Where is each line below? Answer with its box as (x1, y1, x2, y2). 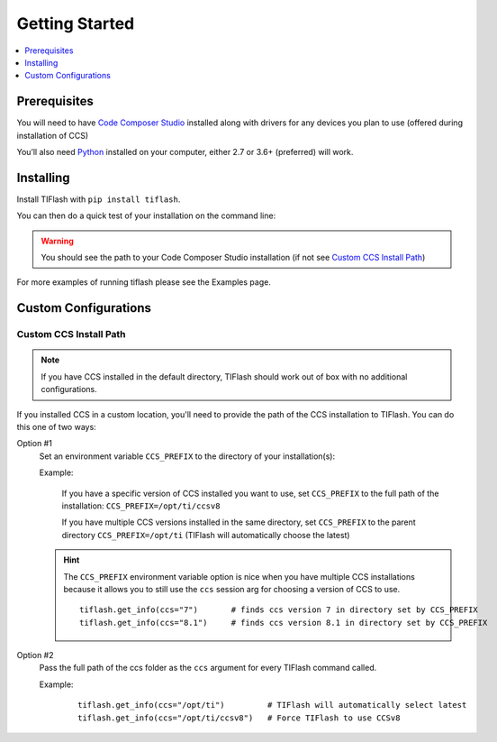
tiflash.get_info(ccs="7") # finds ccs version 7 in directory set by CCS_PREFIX (79, 605, 479, 615)
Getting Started (16, 14, 135, 33)
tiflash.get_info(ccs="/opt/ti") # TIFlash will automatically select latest (77, 700, 467, 710)
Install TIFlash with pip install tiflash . (16, 194, 181, 205)
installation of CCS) (16, 130, 89, 141)
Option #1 (16, 438, 53, 449)
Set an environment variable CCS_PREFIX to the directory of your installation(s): (39, 451, 336, 462)
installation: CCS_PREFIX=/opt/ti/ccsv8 (61, 500, 221, 511)
